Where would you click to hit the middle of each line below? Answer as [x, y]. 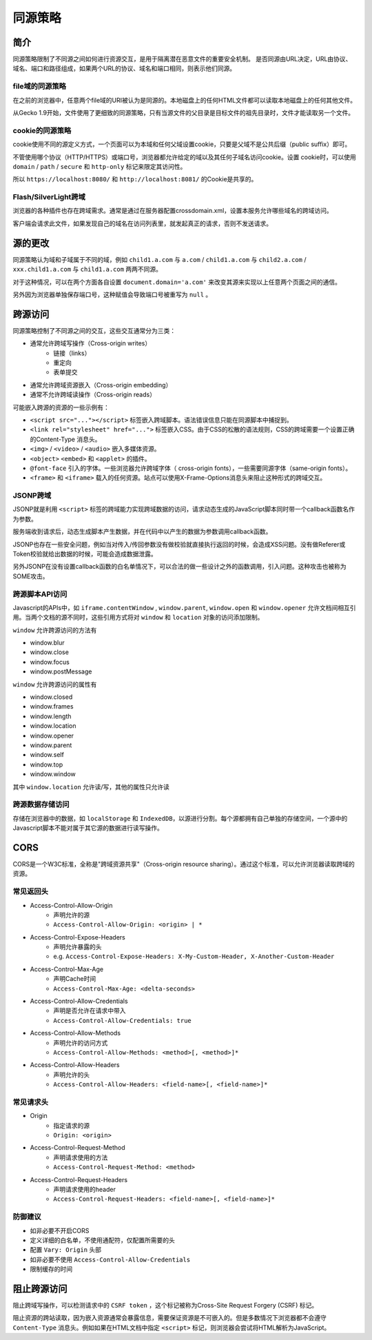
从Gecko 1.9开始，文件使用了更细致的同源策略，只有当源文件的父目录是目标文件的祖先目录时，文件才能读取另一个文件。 [184, 112]
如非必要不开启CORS [60, 1230]
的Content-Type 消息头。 [65, 439]
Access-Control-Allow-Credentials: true [123, 1021]
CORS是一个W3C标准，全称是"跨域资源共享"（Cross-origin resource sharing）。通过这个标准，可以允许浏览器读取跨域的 [184, 864]
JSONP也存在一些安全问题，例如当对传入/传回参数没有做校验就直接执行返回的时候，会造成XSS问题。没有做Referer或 [179, 544]
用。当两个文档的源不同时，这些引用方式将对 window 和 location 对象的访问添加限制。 [138, 618]
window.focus [50, 662]
